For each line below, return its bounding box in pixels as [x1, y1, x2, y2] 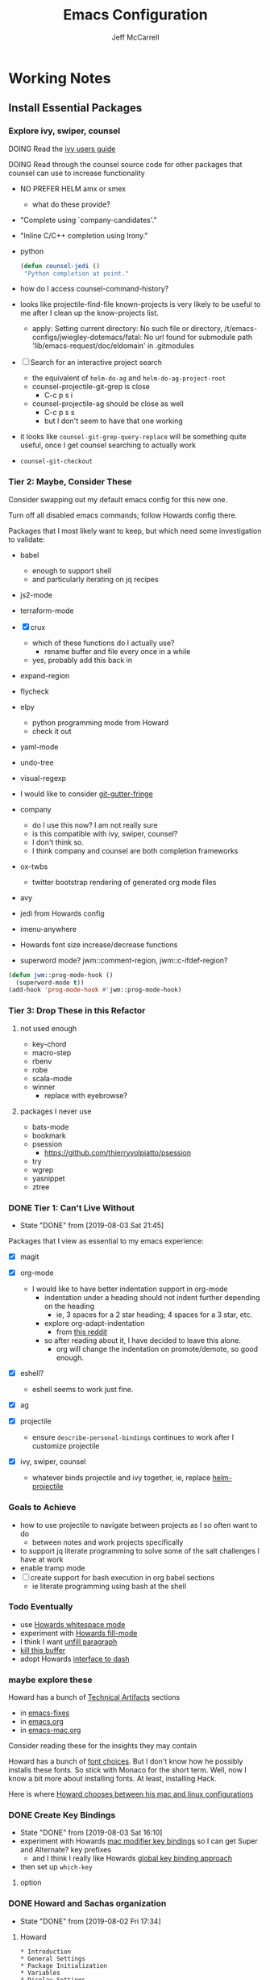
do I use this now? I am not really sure [31, 820, 159, 829]
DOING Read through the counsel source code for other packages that [8, 159, 243, 169]
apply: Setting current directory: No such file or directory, [31, 324, 223, 333]
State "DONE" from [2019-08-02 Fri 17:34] [19, 1916, 161, 1926]
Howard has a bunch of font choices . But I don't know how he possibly [8, 1756, 243, 1766]
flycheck [19, 686, 50, 696]
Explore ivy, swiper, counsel [8, 125, 121, 136]
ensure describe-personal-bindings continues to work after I [31, 1433, 235, 1442]
